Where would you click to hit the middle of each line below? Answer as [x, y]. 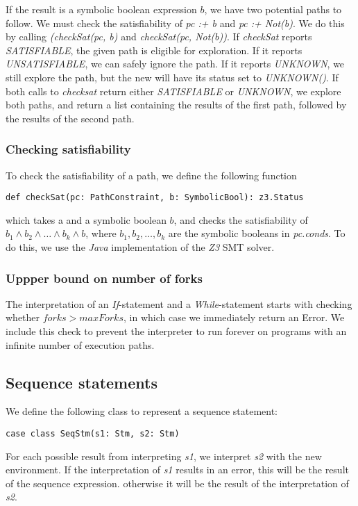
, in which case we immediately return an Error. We [234, 317]
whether [23, 317]
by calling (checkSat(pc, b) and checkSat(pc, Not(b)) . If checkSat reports [159, 36]
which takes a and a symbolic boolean [86, 219]
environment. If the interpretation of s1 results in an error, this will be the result [177, 470]
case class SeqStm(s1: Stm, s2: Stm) [93, 433]
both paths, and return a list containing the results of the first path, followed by [176, 105]
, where [101, 233]
